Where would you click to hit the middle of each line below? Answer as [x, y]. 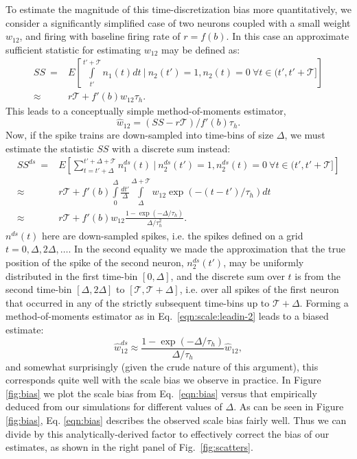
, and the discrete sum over [228, 275]
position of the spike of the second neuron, [95, 262]
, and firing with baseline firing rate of [100, 36]
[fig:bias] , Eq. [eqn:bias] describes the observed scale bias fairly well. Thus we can [176, 420]
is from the [318, 275]
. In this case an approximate [288, 36]
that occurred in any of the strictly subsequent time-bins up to [138, 302]
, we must [305, 135]
